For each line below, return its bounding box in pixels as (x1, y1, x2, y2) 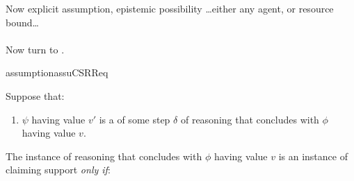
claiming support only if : (6, 162, 111, 177)
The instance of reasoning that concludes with (6, 148, 202, 163)
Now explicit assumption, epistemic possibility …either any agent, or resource (6, 1, 334, 15)
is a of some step (99, 112, 170, 126)
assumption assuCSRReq (6, 65, 108, 80)
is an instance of (278, 148, 348, 163)
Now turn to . (6, 42, 65, 56)
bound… (6, 15, 39, 29)
